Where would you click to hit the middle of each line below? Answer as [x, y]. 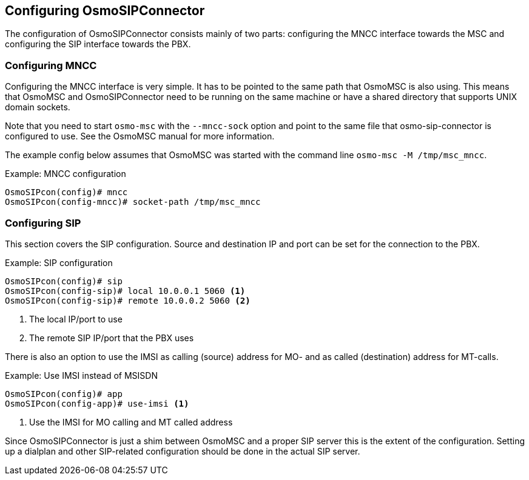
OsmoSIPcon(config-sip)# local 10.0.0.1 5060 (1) [125, 291]
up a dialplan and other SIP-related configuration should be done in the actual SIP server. [183, 451]
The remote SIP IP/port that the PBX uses [112, 338]
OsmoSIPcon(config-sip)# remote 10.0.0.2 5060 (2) [128, 300]
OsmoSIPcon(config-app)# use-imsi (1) [97, 403]
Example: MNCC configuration [66, 174]
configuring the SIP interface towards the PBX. [98, 44]
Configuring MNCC [51, 65]
